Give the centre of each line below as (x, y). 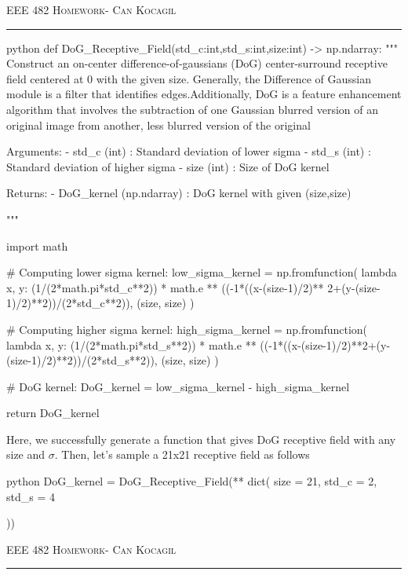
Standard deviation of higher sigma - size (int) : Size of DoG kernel (168, 166)
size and (26, 454)
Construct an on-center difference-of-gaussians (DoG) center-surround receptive (197, 63)
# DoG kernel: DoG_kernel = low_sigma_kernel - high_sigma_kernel (178, 386)
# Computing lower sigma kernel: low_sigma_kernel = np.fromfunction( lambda (202, 272)
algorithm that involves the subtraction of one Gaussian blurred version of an (192, 109)
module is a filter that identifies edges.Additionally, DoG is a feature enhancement (204, 94)
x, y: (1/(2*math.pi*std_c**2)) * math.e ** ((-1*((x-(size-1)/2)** (165, 287)
